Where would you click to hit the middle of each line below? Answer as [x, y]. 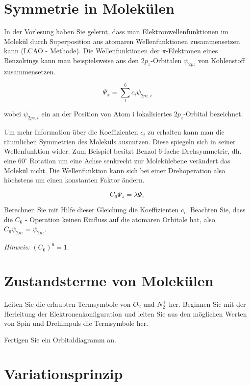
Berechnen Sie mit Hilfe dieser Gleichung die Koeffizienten [91, 210]
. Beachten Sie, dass [216, 210]
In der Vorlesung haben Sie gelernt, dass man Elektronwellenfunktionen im [116, 32]
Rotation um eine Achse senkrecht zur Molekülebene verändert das [130, 160]
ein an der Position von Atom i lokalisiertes [107, 114]
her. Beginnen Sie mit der [207, 304]
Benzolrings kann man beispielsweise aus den [72, 60]
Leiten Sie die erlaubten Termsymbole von [67, 304]
